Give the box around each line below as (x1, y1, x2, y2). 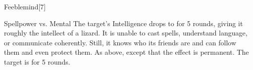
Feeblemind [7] (4, 1, 46, 11)
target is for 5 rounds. (4, 56, 70, 67)
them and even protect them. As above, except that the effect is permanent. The (4, 47, 249, 57)
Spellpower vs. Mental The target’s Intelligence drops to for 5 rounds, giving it (4, 18, 243, 28)
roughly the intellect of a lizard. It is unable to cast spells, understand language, (4, 28, 248, 38)
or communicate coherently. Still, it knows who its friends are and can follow (4, 37, 236, 47)
